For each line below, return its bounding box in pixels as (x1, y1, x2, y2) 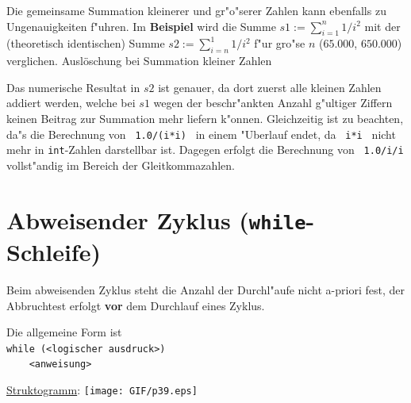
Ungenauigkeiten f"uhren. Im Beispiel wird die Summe (6, 17, 276, 34)
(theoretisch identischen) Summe (6, 35, 165, 52)
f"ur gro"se (254, 35, 305, 52)
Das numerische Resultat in (6, 79, 140, 95)
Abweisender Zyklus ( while (6, 203, 306, 236)
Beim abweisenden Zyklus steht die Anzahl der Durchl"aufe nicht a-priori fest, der (6, 281, 405, 297)
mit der (364, 17, 401, 34)
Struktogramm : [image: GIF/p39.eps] (6, 382, 198, 397)
